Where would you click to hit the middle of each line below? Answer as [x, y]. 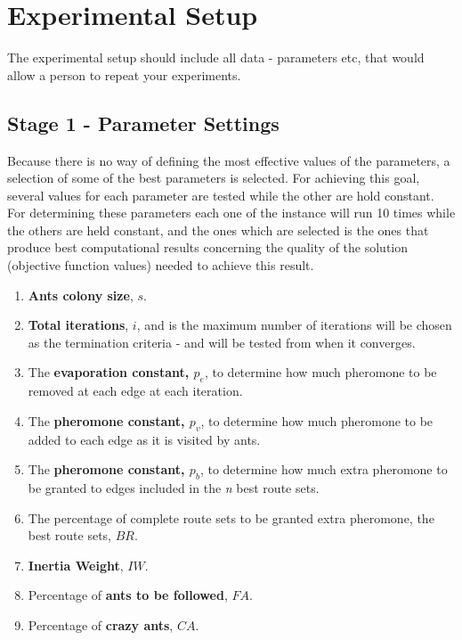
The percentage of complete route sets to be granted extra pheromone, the [231, 517]
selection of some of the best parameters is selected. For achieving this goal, [214, 178]
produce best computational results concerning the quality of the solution [208, 247]
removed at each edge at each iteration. [135, 391]
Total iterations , [78, 325]
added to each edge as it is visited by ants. [144, 439]
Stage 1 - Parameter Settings [143, 123]
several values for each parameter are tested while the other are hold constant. [221, 195]
